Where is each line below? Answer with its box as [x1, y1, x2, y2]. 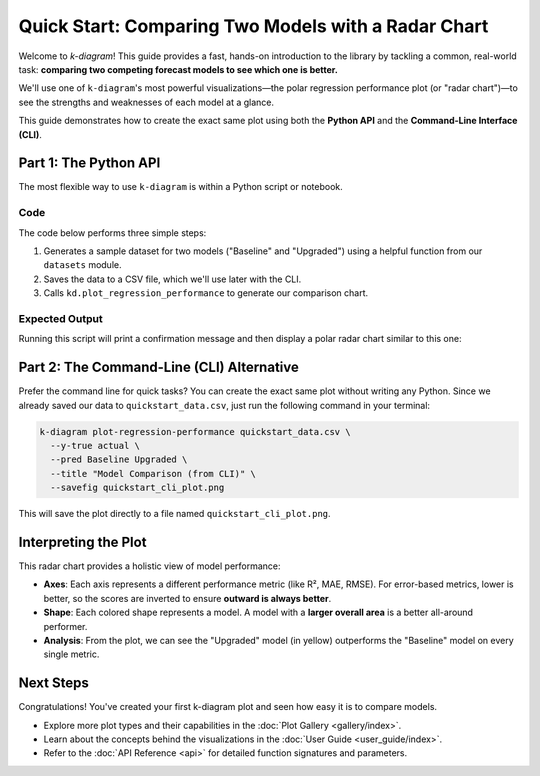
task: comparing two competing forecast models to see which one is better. [18, 63, 339, 75]
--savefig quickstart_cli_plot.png [50, 482, 225, 494]
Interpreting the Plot [18, 533, 147, 550]
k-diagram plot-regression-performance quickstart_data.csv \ [39, 426, 351, 437]
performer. [43, 620, 88, 632]
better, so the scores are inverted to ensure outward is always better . [43, 592, 332, 604]
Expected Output [18, 311, 104, 325]
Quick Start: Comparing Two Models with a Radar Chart [18, 15, 489, 37]
